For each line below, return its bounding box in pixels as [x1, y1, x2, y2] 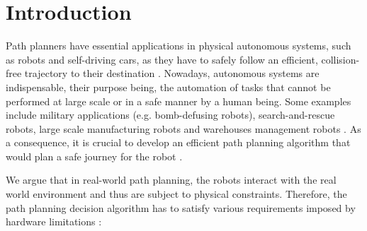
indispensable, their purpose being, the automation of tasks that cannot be [6, 79, 331, 94]
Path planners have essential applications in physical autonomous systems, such [6, 38, 351, 53]
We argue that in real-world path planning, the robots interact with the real [6, 172, 337, 187]
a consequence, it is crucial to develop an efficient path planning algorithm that [6, 135, 351, 150]
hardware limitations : [6, 214, 102, 229]
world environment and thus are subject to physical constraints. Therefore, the [6, 186, 347, 201]
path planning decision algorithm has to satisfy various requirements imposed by [6, 200, 356, 215]
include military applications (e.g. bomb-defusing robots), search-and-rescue [6, 107, 335, 122]
